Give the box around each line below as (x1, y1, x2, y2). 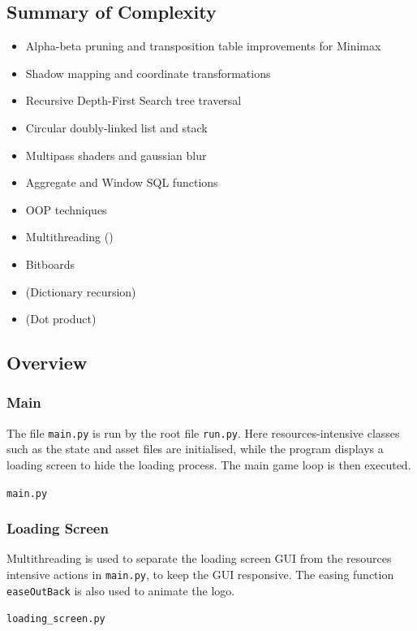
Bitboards (25, 255, 75, 272)
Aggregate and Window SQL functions (25, 174, 218, 191)
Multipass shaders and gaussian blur (25, 146, 207, 163)
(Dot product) (25, 310, 97, 327)
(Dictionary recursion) (25, 283, 136, 300)
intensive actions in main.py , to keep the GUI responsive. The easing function (6, 566, 394, 583)
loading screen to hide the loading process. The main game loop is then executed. (6, 456, 411, 473)
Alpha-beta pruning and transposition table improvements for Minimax (25, 37, 381, 54)
